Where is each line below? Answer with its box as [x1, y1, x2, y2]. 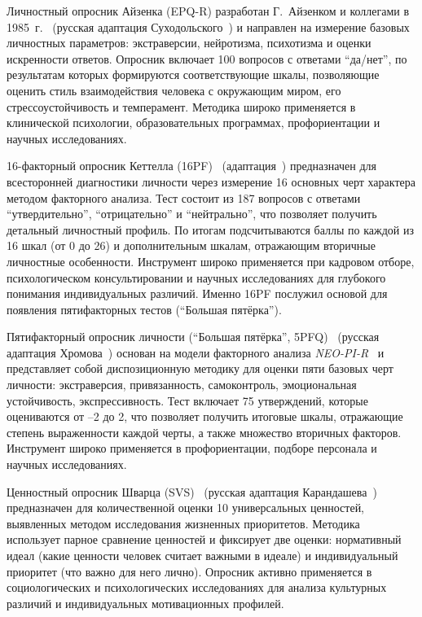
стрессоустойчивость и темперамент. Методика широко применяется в [7, 98, 356, 115]
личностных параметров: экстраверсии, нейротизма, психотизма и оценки [7, 34, 371, 51]
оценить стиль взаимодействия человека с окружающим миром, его [7, 81, 341, 98]
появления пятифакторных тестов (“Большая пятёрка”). [7, 300, 282, 317]
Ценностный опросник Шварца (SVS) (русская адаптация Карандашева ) [7, 483, 377, 500]
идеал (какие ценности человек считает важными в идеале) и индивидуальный [7, 547, 398, 563]
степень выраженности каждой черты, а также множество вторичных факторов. [7, 423, 402, 440]
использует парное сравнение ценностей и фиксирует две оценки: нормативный [7, 531, 402, 548]
